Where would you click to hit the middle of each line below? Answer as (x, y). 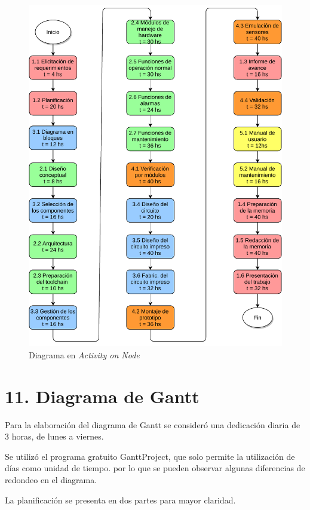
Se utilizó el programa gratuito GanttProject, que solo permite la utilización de (150, 456)
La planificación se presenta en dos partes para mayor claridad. (120, 500)
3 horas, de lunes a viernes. (54, 436)
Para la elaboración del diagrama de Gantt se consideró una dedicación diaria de (153, 424)
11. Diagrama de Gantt (102, 396)
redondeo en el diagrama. (51, 479)
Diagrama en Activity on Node (84, 354)
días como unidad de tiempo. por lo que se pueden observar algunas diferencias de (155, 468)
